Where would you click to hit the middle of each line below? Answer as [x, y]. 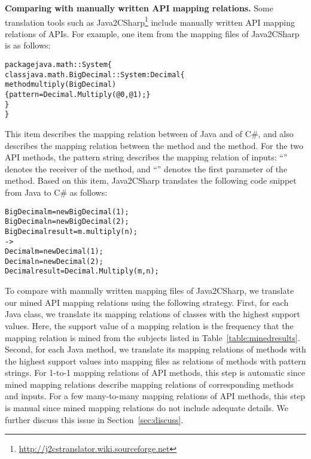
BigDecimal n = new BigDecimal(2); [67, 222]
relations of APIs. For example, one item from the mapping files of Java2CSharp [152, 33]
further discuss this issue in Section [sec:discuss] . [94, 419]
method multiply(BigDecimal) [61, 85]
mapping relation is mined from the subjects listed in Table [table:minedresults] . [153, 337]
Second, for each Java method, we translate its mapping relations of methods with [155, 349]
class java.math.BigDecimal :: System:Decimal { [95, 75]
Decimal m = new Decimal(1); [54, 252]
